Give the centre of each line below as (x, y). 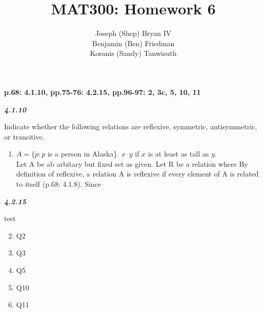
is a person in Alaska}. (83, 154)
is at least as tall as (178, 154)
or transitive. (24, 136)
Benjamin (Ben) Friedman (133, 43)
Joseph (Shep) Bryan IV (133, 33)
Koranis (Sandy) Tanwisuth (133, 53)
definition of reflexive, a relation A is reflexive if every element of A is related (137, 174)
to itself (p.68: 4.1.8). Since (59, 184)
